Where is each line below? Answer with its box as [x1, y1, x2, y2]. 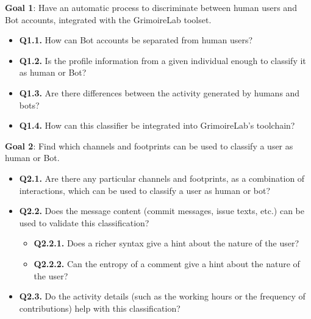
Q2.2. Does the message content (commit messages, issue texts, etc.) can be [19, 204, 305, 217]
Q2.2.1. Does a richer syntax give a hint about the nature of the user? [34, 237, 299, 249]
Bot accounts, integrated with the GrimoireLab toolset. [5, 13, 212, 26]
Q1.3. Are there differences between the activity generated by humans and [19, 86, 300, 99]
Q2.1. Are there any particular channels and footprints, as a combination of [19, 171, 305, 184]
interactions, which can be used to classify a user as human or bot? [19, 184, 271, 196]
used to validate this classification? [19, 216, 149, 229]
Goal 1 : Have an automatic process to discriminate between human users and [5, 1, 297, 13]
